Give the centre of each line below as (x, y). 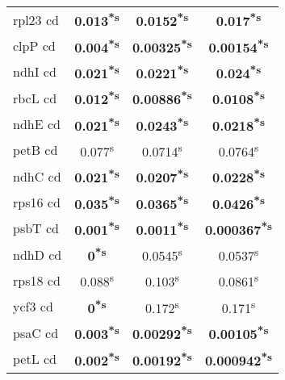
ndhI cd (35, 72)
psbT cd (36, 228)
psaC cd (36, 332)
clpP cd (34, 45)
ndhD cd (38, 254)
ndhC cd (37, 176)
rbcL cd (35, 98)
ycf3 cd (33, 307)
